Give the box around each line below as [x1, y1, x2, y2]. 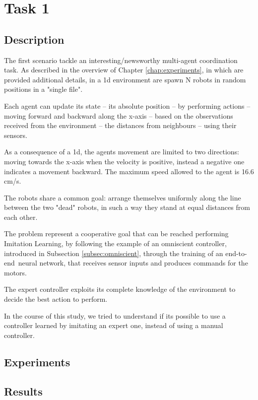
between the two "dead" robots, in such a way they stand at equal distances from [4, 202, 250, 212]
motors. [4, 267, 27, 277]
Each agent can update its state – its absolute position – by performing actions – [4, 100, 251, 111]
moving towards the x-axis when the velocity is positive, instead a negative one [4, 156, 245, 166]
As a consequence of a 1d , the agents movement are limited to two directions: [4, 146, 239, 157]
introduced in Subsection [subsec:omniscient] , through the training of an [4, 248, 223, 258]
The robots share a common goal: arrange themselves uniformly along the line [4, 192, 241, 202]
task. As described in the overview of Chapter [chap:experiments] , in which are [4, 65, 244, 75]
